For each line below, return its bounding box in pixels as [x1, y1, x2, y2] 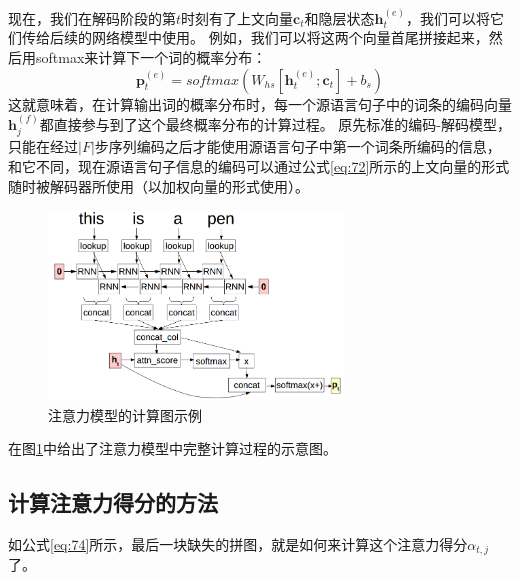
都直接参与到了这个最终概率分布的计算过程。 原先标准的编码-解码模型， [39, 114, 511, 134]
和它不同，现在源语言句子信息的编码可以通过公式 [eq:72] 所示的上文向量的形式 [8, 156, 510, 177]
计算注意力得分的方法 [8, 487, 218, 518]
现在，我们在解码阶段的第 [8, 7, 176, 28]
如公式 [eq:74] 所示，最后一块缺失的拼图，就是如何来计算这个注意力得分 [8, 533, 468, 554]
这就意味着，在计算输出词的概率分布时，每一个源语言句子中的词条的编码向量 [8, 93, 512, 114]
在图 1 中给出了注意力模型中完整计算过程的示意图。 [8, 438, 337, 459]
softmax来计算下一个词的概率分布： [35, 47, 267, 67]
